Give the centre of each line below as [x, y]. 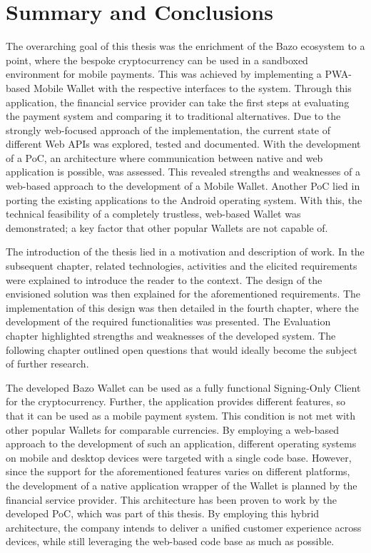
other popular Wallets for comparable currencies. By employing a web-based [172, 429]
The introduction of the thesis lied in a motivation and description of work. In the [185, 252]
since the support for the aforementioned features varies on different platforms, [178, 471]
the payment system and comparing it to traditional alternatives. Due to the [173, 116]
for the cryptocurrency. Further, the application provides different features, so [176, 401]
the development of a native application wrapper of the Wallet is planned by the [182, 485]
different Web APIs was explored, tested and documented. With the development [183, 144]
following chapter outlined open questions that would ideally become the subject [182, 349]
